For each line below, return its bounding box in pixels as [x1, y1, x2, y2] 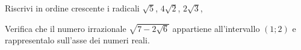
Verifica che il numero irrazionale [5, 22, 126, 34]
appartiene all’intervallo [172, 22, 260, 34]
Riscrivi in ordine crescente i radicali [5, 2, 140, 14]
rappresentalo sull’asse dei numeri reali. [5, 34, 150, 46]
